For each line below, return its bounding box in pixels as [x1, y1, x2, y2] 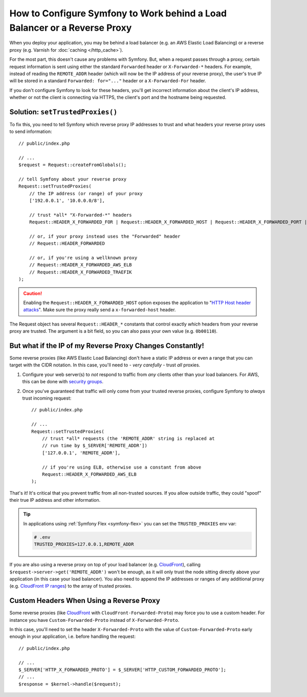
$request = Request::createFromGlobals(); [18, 161, 127, 168]
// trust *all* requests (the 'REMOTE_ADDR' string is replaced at [41, 435, 215, 442]
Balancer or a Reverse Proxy [9, 22, 132, 33]
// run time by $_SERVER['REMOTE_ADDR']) [41, 443, 148, 449]
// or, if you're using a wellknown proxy [29, 255, 138, 261]
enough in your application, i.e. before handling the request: [9, 634, 136, 640]
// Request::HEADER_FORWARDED [29, 241, 105, 246]
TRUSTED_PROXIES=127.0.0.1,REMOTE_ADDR [34, 542, 134, 547]
